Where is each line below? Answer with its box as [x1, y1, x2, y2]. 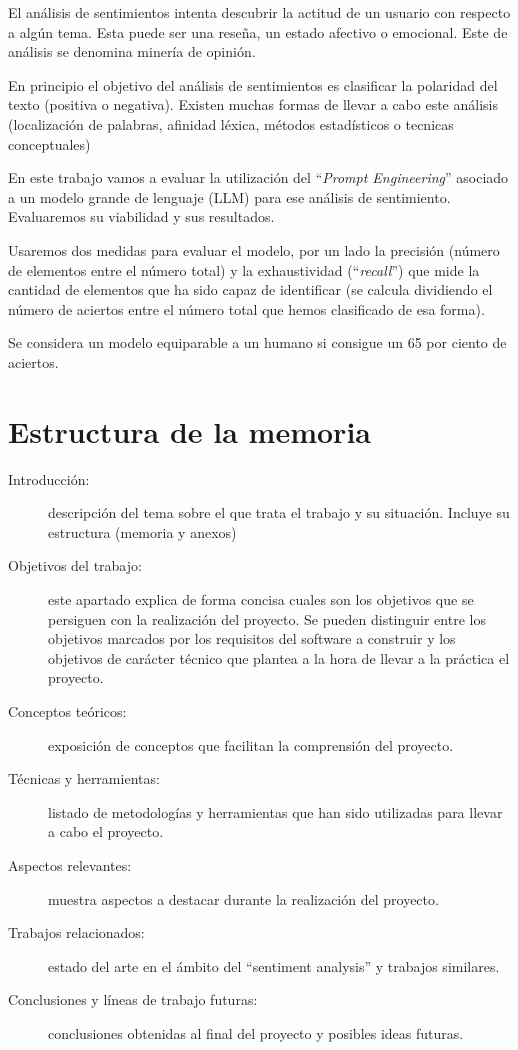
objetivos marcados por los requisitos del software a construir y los [48, 628, 456, 649]
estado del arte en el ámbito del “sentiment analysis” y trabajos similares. [48, 955, 500, 976]
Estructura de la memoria [8, 410, 371, 451]
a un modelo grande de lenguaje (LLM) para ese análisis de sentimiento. [8, 186, 451, 207]
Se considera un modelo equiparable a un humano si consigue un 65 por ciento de [8, 332, 507, 353]
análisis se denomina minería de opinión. [8, 41, 256, 62]
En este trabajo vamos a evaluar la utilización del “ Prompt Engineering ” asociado [8, 167, 509, 188]
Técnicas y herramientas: [8, 768, 160, 789]
